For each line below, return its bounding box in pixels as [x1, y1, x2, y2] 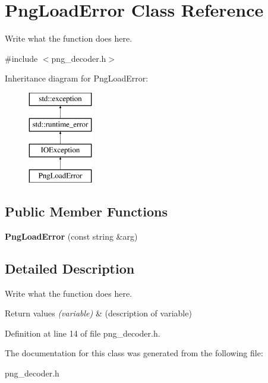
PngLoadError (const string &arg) [5, 230, 138, 242]
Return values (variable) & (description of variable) [5, 307, 192, 319]
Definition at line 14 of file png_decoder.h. [5, 327, 160, 339]
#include [5, 52, 38, 64]
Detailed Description [5, 259, 135, 277]
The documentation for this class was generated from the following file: [5, 347, 263, 359]
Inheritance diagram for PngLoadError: [5, 72, 149, 84]
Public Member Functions [5, 202, 168, 221]
